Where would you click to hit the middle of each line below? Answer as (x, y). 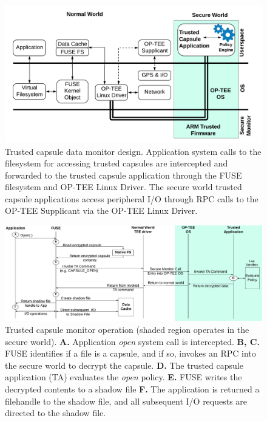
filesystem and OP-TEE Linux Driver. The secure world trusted (123, 187)
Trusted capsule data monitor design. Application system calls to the (133, 151)
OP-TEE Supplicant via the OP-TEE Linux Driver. (101, 211)
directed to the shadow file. (56, 413)
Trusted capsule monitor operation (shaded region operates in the (127, 329)
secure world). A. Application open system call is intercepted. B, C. (132, 341)
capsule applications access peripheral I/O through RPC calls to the (132, 198)
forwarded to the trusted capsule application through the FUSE (123, 175)
